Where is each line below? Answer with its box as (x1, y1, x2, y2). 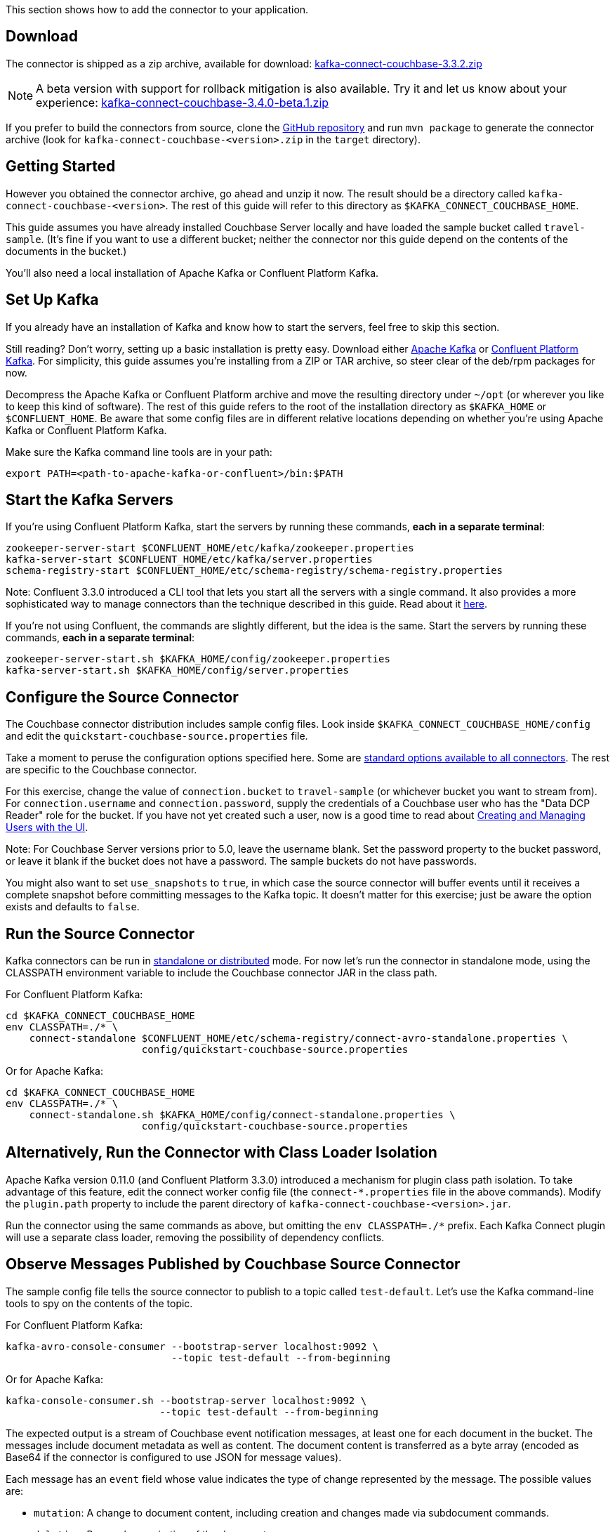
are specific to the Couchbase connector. (6, 764, 197, 776)
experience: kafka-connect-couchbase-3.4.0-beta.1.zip (36, 95, 329, 110)
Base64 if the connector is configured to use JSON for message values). (6, 1451, 342, 1463)
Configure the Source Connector (6, 688, 239, 706)
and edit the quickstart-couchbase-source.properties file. (6, 730, 308, 742)
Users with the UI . (6, 821, 88, 834)
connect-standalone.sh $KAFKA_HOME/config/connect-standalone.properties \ (29, 1109, 456, 1121)
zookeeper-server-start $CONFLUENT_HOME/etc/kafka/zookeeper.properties (6, 542, 414, 554)
